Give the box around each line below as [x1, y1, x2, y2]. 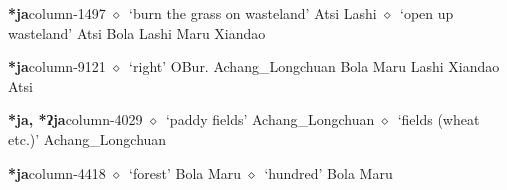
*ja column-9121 [8, 56, 106, 77]
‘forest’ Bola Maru [129, 162, 242, 183]
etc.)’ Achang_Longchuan [8, 128, 167, 149]
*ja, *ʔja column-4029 [8, 109, 143, 130]
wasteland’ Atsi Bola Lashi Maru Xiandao [8, 22, 266, 43]
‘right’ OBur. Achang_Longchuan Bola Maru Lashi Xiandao [129, 56, 500, 77]
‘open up [400, 3, 454, 23]
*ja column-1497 [8, 3, 106, 23]
